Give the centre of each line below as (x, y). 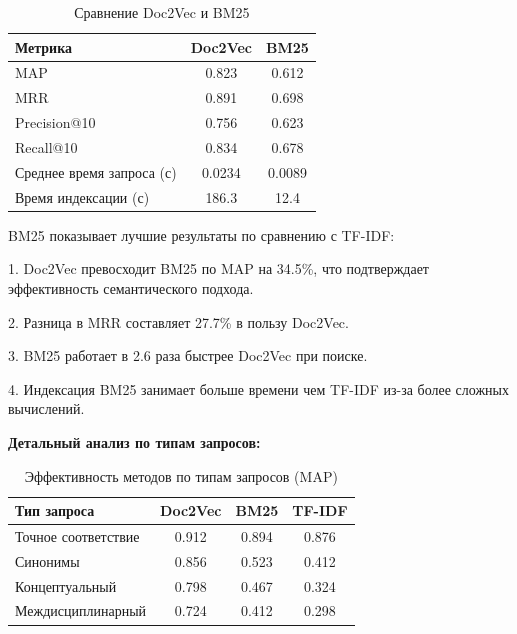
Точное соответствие (77, 535)
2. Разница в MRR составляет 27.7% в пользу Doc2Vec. (178, 321)
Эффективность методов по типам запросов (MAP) (181, 475)
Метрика (43, 46)
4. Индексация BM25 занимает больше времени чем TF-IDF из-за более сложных (259, 388)
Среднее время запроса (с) (96, 171)
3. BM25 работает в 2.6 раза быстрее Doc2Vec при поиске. (188, 355)
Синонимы (47, 560)
